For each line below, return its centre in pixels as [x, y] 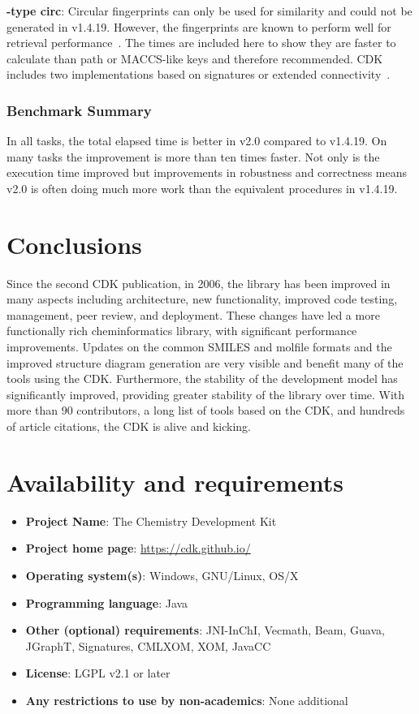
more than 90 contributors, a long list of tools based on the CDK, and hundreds [206, 410]
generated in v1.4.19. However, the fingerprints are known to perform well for [199, 26]
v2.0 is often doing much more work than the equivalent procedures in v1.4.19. [202, 188]
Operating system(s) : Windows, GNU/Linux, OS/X [162, 575]
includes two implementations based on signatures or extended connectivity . [199, 74]
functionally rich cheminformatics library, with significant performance [182, 331]
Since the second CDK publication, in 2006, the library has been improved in [199, 283]
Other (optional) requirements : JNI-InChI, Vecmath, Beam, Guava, [205, 630]
